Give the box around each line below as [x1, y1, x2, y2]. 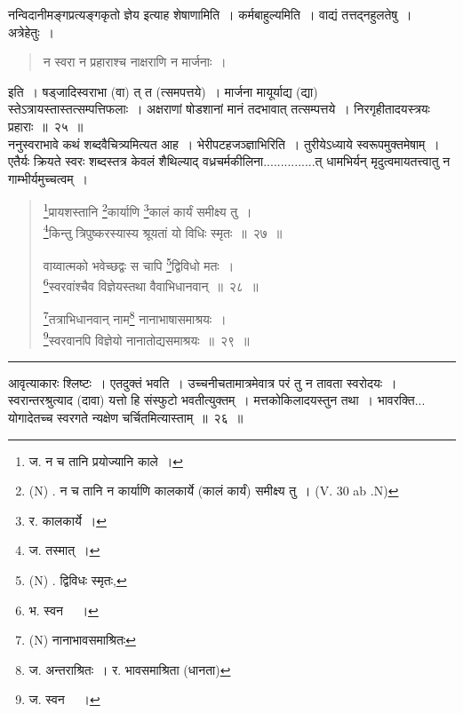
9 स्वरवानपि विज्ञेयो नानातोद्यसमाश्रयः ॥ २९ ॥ [43, 328, 250, 349]
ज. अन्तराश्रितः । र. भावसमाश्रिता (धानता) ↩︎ [28, 660, 231, 678]
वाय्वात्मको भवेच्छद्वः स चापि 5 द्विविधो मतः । [43, 253, 235, 274]
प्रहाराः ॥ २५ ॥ [8, 116, 84, 135]
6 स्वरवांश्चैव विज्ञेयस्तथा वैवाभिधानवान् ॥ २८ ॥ [43, 274, 259, 295]
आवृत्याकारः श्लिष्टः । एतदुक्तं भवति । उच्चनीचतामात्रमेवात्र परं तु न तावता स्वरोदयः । [8, 373, 397, 392]
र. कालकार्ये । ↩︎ [28, 511, 107, 529]
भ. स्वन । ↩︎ [28, 600, 99, 619]
